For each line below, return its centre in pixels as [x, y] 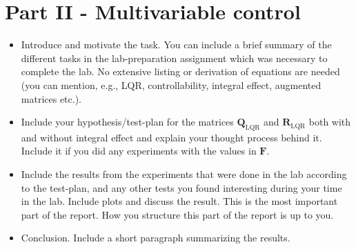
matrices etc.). [51, 98]
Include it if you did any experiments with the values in [139, 151]
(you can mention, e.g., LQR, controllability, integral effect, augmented [171, 84]
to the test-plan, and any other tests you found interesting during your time [181, 187]
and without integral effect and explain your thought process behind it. [171, 137]
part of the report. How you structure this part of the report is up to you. [177, 214]
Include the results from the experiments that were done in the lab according [184, 174]
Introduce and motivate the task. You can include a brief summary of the [176, 44]
